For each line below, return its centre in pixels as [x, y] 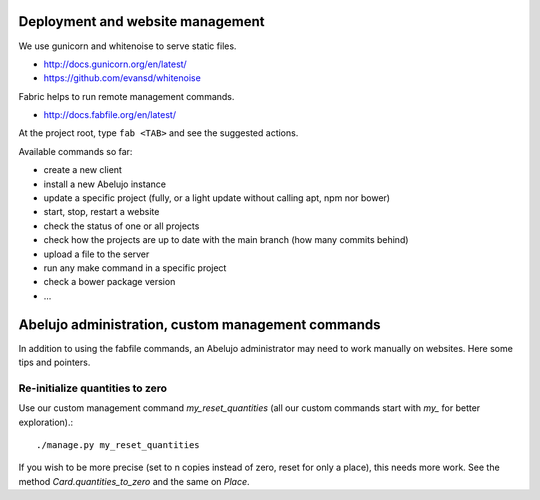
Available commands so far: [75, 151]
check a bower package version [109, 282]
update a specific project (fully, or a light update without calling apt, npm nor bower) [216, 198]
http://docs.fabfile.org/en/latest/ [110, 115]
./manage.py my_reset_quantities [118, 444]
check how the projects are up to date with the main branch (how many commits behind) [226, 240]
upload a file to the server [96, 254]
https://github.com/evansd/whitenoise [122, 78]
